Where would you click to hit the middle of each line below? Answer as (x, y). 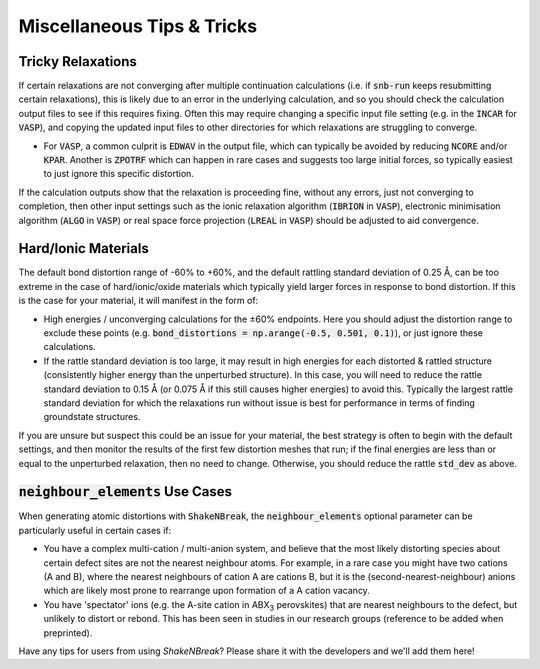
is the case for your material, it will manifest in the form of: (138, 301)
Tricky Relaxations (77, 61)
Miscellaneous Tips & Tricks (138, 26)
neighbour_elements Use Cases (125, 491)
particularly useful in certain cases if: (95, 530)
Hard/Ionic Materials (83, 248)
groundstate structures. (92, 417)
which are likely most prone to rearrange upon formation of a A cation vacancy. (206, 591)
